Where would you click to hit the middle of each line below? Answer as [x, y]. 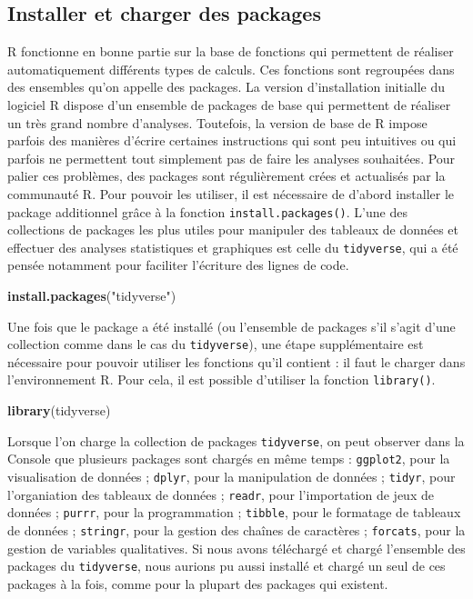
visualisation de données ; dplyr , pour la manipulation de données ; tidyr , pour [231, 477]
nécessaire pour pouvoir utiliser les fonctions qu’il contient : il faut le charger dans [236, 361]
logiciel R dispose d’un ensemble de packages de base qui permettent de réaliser [229, 104]
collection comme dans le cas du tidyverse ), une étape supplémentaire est [216, 344]
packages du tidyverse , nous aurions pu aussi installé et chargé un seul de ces [226, 566]
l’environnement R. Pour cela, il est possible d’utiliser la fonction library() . [221, 379]
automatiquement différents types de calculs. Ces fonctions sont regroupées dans [231, 69]
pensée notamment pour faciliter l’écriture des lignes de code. [178, 265]
